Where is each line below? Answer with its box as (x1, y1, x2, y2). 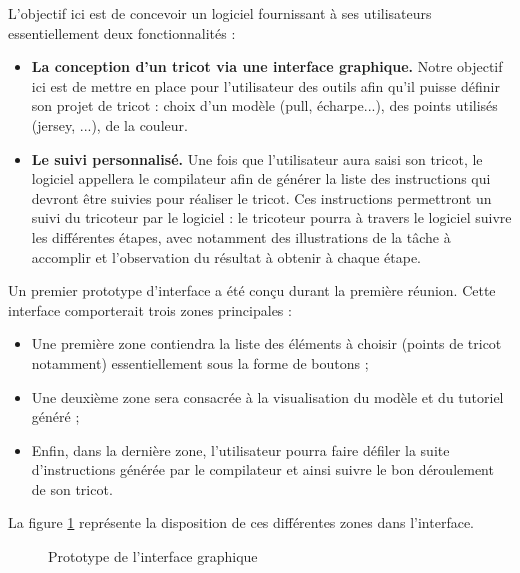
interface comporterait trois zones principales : (8, 299, 292, 320)
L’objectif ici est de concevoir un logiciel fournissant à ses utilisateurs (8, 3, 432, 23)
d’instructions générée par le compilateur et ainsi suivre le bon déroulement (31, 459, 494, 480)
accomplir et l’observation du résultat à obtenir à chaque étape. (31, 246, 421, 267)
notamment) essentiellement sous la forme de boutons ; (31, 352, 369, 373)
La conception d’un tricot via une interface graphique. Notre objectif (31, 56, 503, 77)
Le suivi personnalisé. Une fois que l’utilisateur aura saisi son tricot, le (31, 148, 483, 169)
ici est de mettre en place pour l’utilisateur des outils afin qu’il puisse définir (31, 75, 500, 96)
